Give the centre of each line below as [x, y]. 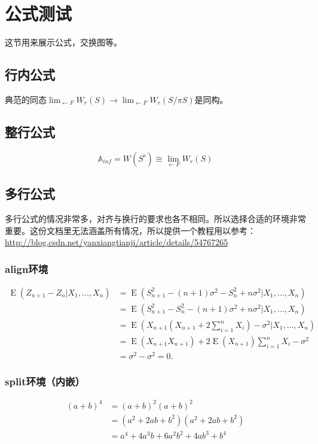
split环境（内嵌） [45, 381]
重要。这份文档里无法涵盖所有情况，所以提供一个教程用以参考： [130, 230]
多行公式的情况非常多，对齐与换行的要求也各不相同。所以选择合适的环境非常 [155, 218]
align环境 [27, 268]
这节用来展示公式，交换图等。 [63, 42]
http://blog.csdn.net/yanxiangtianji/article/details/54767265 [117, 242]
